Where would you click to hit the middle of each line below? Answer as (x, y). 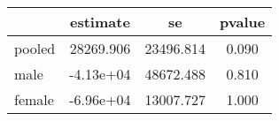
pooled (35, 48)
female (34, 99)
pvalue (243, 22)
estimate (100, 22)
